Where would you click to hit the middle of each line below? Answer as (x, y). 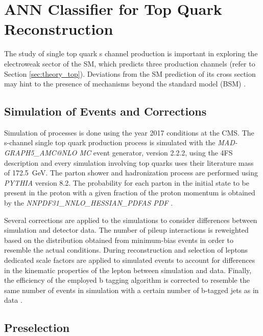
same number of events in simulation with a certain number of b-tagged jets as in (131, 290)
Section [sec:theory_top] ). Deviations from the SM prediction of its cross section (130, 73)
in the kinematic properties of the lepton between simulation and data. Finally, (128, 270)
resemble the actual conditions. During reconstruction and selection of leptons (126, 250)
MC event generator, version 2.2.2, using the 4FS (156, 153)
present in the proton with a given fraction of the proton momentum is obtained (130, 193)
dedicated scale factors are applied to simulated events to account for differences (130, 260)
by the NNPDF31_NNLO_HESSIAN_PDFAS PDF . (89, 203)
